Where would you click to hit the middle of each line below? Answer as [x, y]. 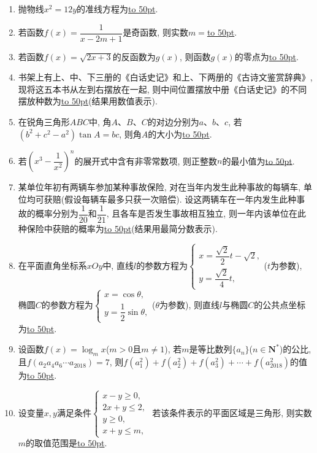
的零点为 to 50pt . [266, 56]
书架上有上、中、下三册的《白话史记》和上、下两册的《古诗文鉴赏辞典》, [165, 77]
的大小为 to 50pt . [180, 134]
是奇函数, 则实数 [155, 32]
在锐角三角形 [44, 122]
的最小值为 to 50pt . [258, 161]
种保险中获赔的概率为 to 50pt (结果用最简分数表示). [118, 229]
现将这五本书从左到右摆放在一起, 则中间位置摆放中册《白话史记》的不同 [162, 89]
